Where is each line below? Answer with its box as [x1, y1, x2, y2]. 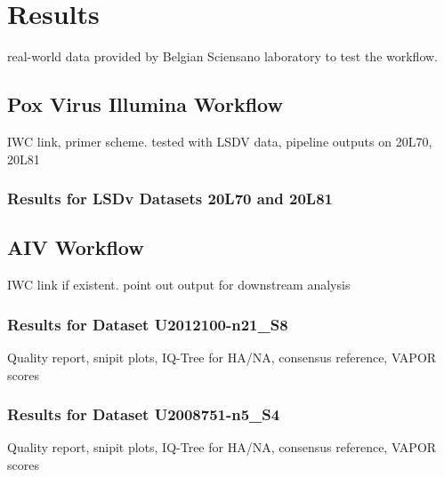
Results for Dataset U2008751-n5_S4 [7, 403, 280, 425]
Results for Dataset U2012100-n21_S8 [7, 313, 288, 335]
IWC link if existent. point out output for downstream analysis [7, 275, 351, 294]
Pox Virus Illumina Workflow [7, 91, 283, 118]
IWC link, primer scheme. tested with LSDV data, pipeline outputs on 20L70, [7, 131, 432, 150]
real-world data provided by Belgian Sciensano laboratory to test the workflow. [7, 47, 438, 66]
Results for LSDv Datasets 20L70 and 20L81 [7, 187, 333, 210]
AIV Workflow [7, 234, 144, 261]
